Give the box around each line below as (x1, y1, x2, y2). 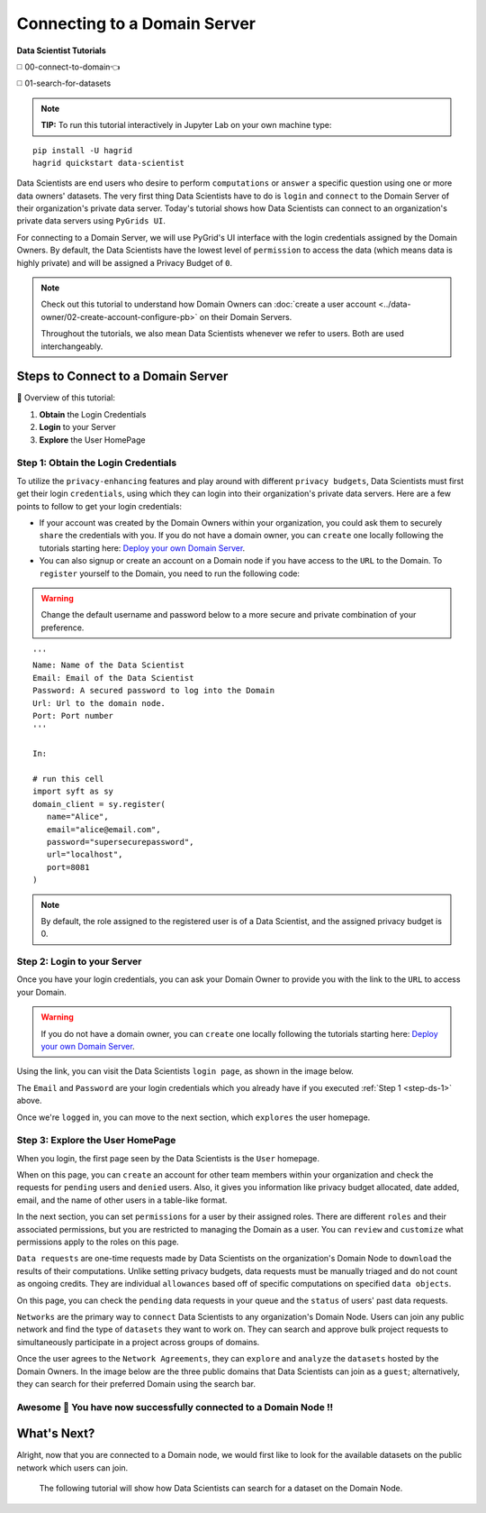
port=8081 (46, 862, 90, 872)
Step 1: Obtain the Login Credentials (16, 456, 177, 469)
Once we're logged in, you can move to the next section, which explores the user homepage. (16, 1112, 371, 1123)
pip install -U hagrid (32, 145, 133, 155)
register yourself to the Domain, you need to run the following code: (39, 568, 301, 579)
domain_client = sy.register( (32, 799, 166, 809)
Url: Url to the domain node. (32, 698, 166, 708)
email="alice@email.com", (46, 824, 161, 834)
